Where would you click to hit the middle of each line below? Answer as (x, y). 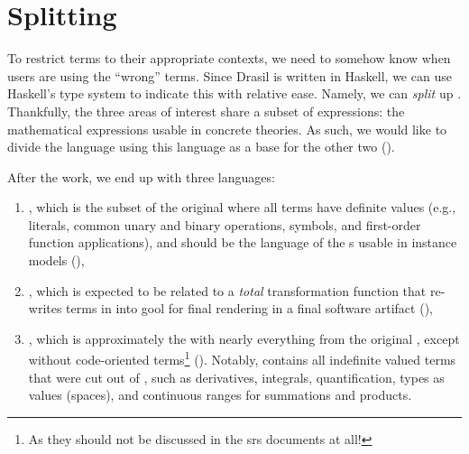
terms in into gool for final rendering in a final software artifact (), (249, 308)
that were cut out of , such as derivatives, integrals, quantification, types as (236, 377)
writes (45, 308)
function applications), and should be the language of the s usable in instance (243, 242)
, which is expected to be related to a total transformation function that (227, 290)
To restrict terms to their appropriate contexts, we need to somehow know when (229, 58)
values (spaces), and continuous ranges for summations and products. (220, 395)
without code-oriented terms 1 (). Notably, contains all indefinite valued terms (242, 358)
